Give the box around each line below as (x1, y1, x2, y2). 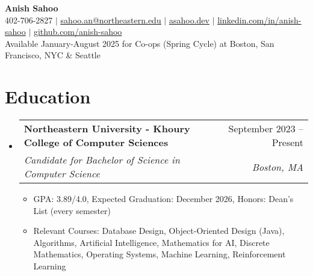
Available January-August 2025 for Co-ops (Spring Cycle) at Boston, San (5, 37, 274, 49)
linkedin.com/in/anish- (217, 13, 302, 26)
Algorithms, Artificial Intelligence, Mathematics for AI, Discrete (33, 236, 270, 248)
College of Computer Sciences (23, 135, 169, 150)
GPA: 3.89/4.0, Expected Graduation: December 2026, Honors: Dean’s (33, 192, 294, 205)
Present (271, 135, 303, 150)
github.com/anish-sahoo (33, 25, 122, 38)
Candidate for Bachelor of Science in (23, 153, 180, 167)
